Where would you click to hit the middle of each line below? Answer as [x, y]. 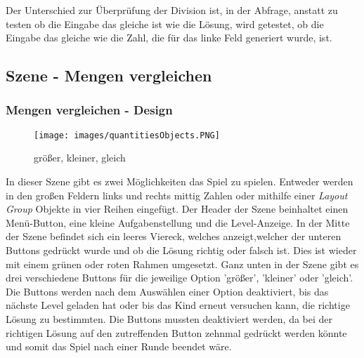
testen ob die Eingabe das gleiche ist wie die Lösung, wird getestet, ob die [165, 24]
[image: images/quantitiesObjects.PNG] [127, 135]
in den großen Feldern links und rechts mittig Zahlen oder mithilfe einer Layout [177, 195]
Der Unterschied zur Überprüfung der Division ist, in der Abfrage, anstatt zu [172, 10]
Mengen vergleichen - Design [89, 110]
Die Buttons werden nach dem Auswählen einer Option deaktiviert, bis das [167, 291]
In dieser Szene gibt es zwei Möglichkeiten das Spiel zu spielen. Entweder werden [180, 181]
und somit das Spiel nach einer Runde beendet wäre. [119, 346]
